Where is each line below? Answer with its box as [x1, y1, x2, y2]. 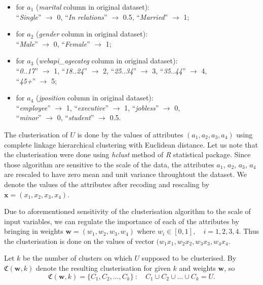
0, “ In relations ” [57, 11, 107, 22]
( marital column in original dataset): [35, 2, 149, 12]
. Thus [239, 226, 259, 236]
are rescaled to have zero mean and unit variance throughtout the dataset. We [4, 169, 247, 180]
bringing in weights [4, 226, 63, 236]
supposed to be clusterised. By [141, 253, 237, 263]
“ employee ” [16, 102, 51, 113]
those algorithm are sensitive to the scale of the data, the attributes [4, 159, 214, 169]
